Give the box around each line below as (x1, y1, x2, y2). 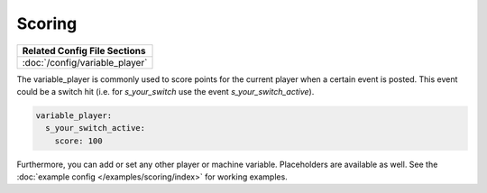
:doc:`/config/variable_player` (22, 56, 148, 69)
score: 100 (54, 135, 103, 146)
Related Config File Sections (22, 44, 146, 57)
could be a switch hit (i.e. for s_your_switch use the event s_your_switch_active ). (16, 86, 315, 96)
